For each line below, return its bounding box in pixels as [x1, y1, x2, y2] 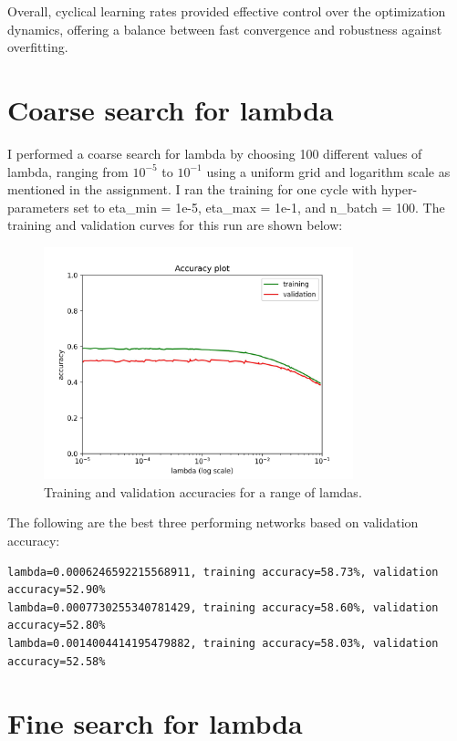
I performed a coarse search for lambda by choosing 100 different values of [7, 143, 422, 162]
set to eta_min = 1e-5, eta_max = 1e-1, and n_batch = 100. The [73, 197, 445, 216]
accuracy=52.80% [7, 619, 106, 632]
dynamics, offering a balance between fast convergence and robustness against [7, 19, 442, 38]
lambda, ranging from [7, 162, 129, 181]
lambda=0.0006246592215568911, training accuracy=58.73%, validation [7, 565, 439, 579]
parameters [7, 197, 69, 216]
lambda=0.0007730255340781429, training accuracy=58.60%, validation [7, 600, 439, 614]
